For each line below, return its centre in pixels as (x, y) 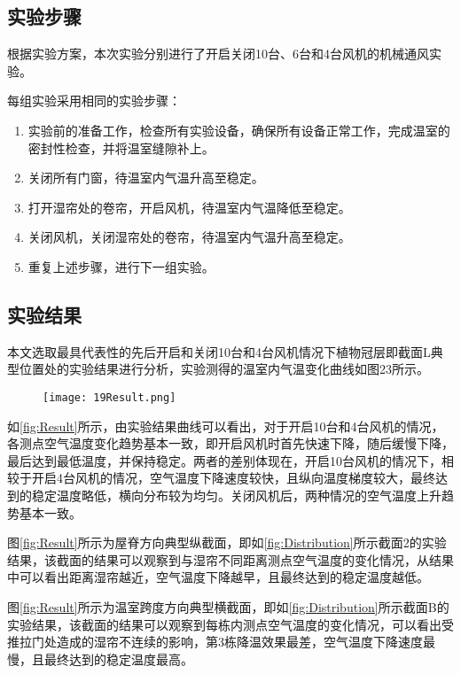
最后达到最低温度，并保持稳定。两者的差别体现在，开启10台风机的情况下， (224, 460)
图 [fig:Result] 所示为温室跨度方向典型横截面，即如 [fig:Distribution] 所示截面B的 (228, 606)
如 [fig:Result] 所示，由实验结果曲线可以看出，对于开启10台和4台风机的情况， (226, 426)
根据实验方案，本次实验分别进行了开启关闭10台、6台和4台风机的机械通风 (218, 54)
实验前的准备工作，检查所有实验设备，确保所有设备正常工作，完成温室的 (239, 130)
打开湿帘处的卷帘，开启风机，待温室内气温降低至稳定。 (189, 207)
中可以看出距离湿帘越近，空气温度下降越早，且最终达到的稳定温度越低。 (218, 577)
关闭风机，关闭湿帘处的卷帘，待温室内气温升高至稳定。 (189, 237)
